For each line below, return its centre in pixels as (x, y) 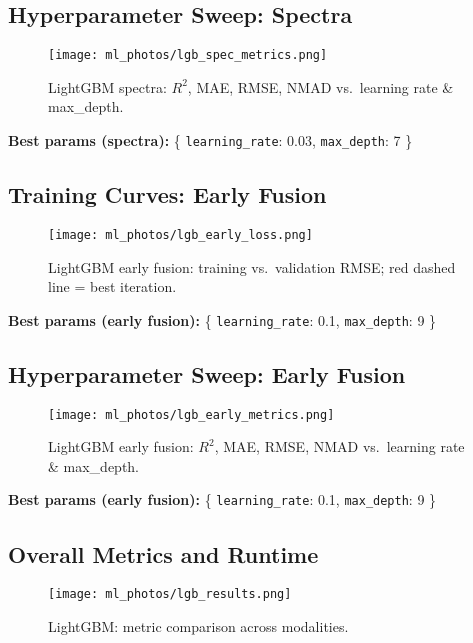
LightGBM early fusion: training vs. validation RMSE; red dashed (252, 266)
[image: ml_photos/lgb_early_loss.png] (180, 234)
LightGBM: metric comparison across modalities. (198, 625)
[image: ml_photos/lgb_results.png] (170, 594)
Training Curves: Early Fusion (167, 194)
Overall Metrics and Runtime (163, 553)
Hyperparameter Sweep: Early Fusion (207, 373)
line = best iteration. (112, 286)
